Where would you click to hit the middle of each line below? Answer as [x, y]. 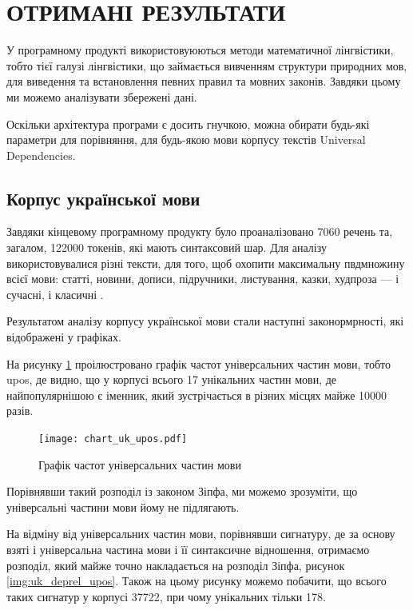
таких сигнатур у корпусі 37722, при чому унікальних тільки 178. [166, 596]
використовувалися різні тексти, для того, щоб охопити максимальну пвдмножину [206, 263]
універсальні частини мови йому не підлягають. [123, 506]
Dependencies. [41, 155]
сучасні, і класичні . [55, 294]
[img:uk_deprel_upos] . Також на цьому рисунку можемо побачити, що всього [197, 581]
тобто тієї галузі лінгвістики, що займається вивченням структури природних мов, [207, 65]
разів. [20, 411]
